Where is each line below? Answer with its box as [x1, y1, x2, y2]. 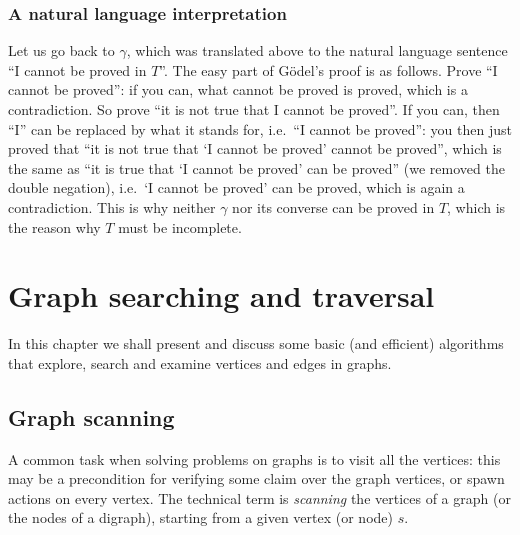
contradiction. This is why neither [8, 196, 216, 217]
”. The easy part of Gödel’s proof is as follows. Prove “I [159, 59, 498, 80]
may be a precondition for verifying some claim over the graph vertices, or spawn [8, 468, 505, 489]
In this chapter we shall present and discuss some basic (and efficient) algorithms [8, 333, 504, 354]
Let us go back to [8, 40, 115, 61]
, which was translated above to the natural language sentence [126, 40, 508, 61]
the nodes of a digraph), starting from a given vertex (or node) [8, 507, 393, 528]
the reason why [8, 216, 101, 237]
